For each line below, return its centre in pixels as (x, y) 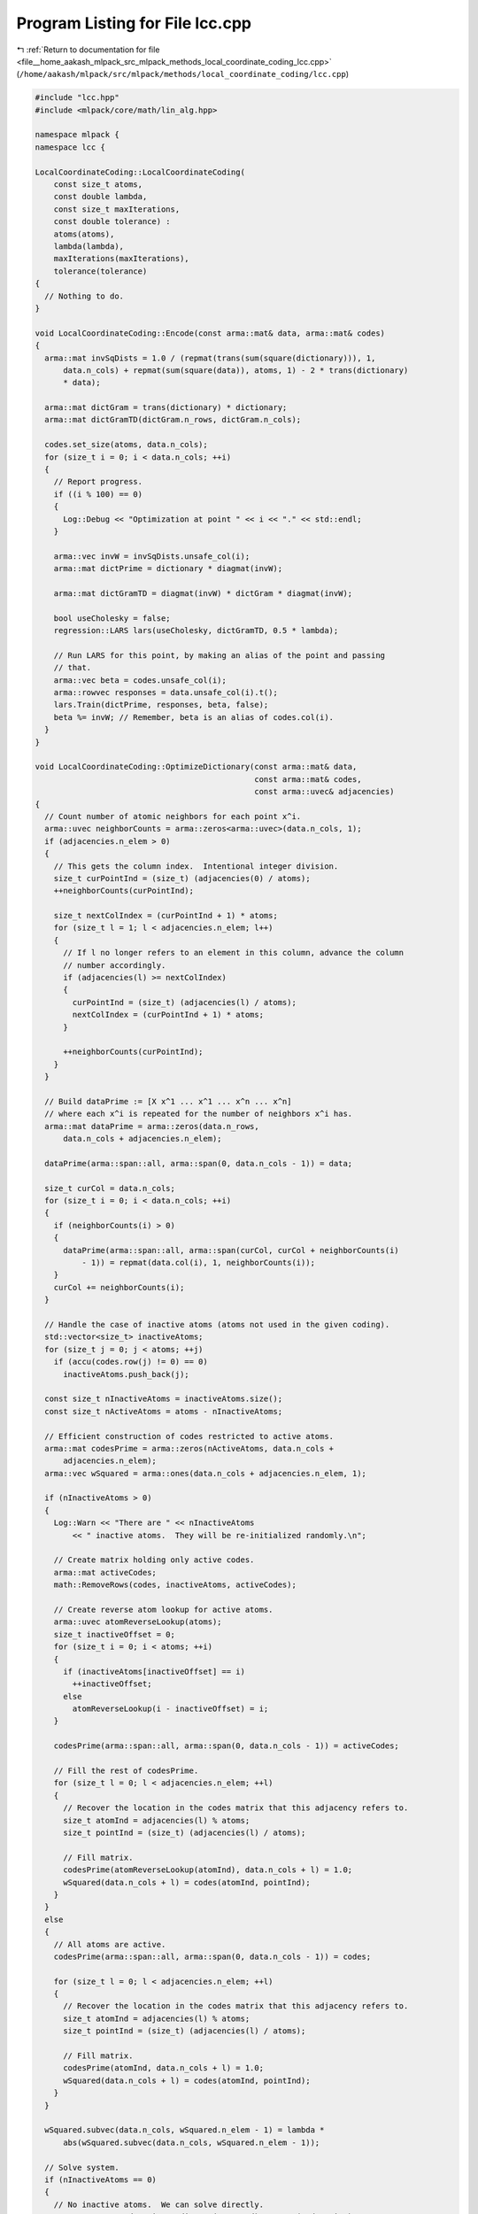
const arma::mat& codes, (308, 779)
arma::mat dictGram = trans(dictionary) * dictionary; (166, 408)
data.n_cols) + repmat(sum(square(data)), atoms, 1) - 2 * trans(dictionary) (236, 370)
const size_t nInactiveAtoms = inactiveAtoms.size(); (164, 1399)
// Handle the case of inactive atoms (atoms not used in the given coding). (217, 1324)
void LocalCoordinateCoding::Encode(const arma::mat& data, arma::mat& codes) (210, 333)
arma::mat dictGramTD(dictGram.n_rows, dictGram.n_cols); (173, 420)
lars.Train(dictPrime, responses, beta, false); (161, 705)
